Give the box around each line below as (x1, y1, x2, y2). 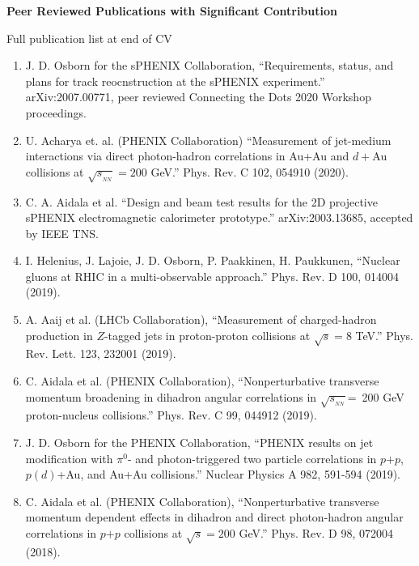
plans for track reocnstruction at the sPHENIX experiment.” (25, 72, 325, 89)
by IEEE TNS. (25, 224, 99, 241)
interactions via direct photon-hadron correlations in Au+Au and (25, 147, 349, 164)
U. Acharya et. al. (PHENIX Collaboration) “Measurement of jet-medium (25, 131, 391, 148)
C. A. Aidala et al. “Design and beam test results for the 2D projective (25, 193, 378, 210)
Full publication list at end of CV (6, 29, 172, 46)
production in (25, 326, 93, 343)
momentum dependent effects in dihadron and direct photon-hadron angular (25, 509, 404, 526)
